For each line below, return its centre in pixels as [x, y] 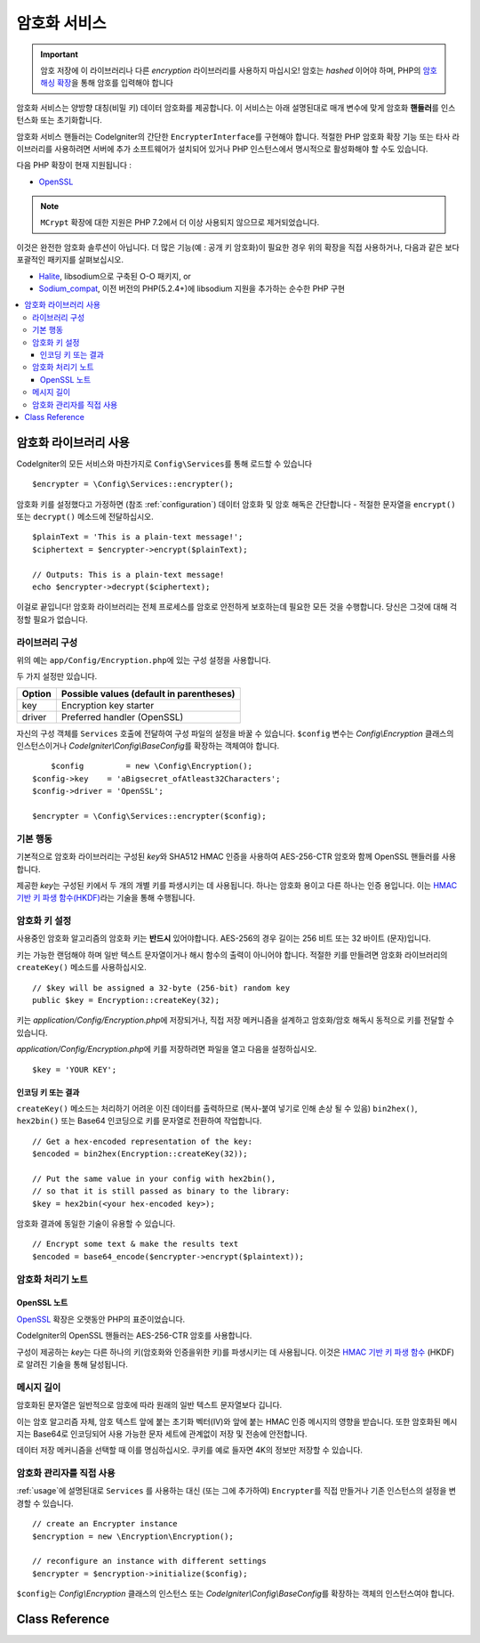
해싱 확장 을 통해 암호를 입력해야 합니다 [107, 83]
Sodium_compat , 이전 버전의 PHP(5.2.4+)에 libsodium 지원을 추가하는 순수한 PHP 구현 [192, 288]
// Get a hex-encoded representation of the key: [143, 1141]
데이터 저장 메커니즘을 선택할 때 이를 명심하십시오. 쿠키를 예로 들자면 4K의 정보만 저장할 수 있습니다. [190, 1450]
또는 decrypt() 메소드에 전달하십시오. [85, 517]
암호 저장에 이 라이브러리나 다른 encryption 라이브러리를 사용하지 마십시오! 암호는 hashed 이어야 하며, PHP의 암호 [239, 70]
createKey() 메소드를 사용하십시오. [81, 967]
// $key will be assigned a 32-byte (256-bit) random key [161, 987]
